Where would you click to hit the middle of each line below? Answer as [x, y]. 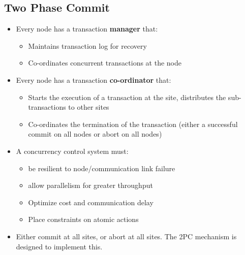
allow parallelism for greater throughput [90, 185]
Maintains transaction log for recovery [87, 45]
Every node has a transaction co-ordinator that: [94, 79]
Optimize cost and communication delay [91, 202]
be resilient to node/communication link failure [102, 168]
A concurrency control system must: [72, 151]
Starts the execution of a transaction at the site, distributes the [127, 97]
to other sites [89, 107]
